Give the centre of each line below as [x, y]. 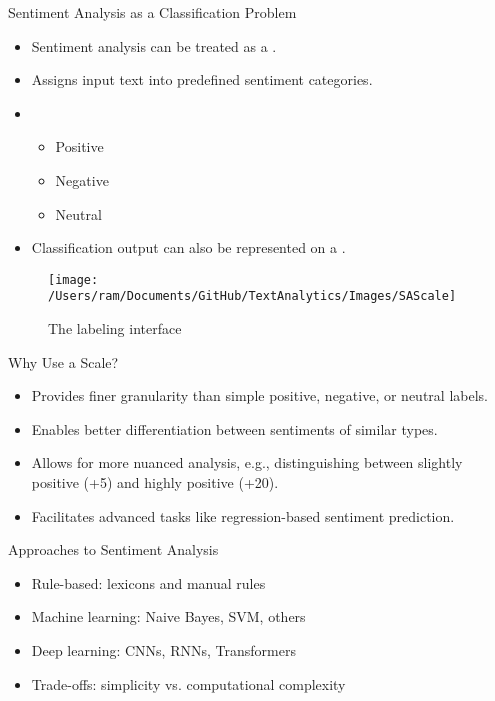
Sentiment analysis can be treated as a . [154, 45]
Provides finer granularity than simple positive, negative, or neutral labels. [259, 395]
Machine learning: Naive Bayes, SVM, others [168, 616]
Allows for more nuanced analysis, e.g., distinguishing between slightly [247, 462]
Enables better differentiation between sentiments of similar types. [234, 428]
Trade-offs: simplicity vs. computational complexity [188, 683]
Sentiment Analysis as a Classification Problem [152, 12]
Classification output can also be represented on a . [188, 247]
